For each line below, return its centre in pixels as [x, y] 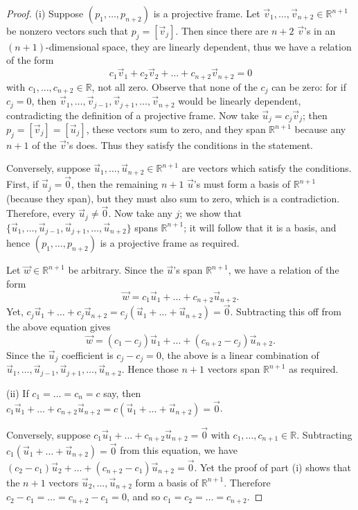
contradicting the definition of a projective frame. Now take [133, 115]
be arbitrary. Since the [116, 270]
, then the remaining [115, 184]
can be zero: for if [309, 86]
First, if [23, 184]
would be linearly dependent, [240, 101]
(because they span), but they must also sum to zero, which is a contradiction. [173, 198]
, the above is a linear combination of [240, 354]
